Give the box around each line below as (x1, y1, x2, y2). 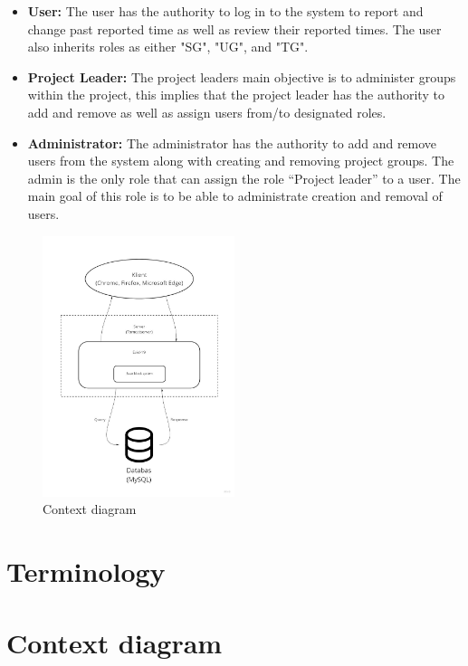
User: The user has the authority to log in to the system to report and (27, 2, 424, 20)
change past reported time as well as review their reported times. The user (27, 19, 442, 38)
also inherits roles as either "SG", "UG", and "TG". (27, 37, 309, 56)
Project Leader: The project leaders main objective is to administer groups (27, 67, 456, 86)
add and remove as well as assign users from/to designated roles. (27, 102, 387, 121)
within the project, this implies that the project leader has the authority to (27, 85, 444, 104)
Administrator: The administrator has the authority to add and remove (27, 133, 437, 152)
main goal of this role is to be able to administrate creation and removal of (27, 186, 443, 205)
